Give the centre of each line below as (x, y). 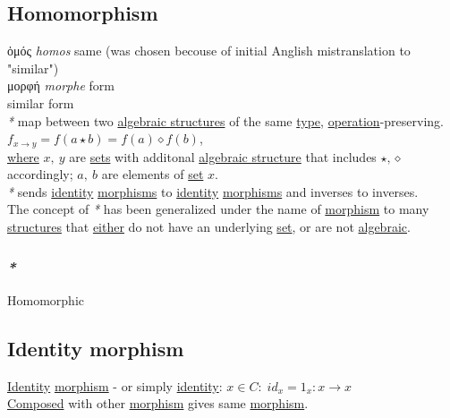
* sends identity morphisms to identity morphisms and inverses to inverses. (213, 191)
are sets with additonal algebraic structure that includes (223, 156)
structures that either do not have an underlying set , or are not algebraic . (209, 226)
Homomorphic (46, 299)
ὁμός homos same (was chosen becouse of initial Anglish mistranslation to (209, 51)
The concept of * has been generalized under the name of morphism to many (218, 209)
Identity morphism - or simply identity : (115, 385)
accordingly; (40, 174)
